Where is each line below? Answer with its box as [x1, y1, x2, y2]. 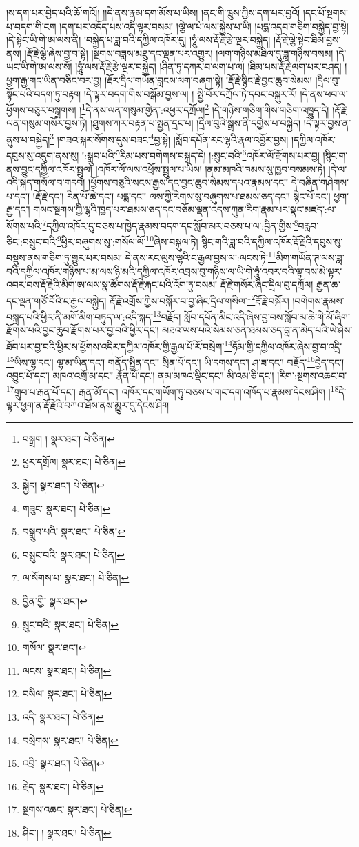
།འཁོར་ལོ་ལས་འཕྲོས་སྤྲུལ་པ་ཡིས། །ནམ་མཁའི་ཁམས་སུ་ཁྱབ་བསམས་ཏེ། [95, 161, 325, 176]
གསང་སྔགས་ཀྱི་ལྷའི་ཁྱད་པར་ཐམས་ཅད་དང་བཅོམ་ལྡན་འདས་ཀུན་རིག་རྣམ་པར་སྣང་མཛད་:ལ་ [33, 202, 336, 217]
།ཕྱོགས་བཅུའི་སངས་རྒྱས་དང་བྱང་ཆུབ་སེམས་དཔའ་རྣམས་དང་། [88, 175, 289, 190]
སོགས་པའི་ [6, 218, 43, 232]
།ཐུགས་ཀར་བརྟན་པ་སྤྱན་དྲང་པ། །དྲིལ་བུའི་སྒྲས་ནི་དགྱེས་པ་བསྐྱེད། [90, 116, 301, 130]
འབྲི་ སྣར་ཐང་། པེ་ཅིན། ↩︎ [22, 756, 105, 770]
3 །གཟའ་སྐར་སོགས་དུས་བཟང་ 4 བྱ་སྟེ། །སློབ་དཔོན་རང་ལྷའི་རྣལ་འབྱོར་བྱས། [50, 130, 289, 146]
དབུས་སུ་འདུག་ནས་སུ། [6, 148, 79, 162]
